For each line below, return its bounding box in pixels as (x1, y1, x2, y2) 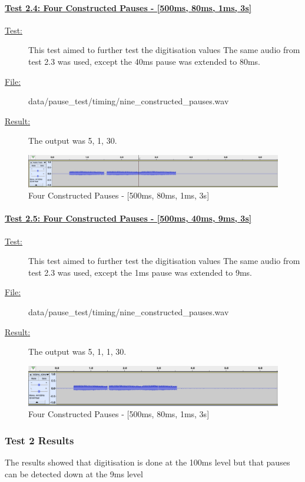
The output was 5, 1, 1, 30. (28, 345, 127, 358)
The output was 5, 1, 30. (28, 134, 117, 147)
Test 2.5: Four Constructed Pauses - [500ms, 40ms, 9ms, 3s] (5, 212, 252, 225)
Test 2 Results (5, 433, 74, 447)
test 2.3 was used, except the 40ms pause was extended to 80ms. (28, 55, 261, 67)
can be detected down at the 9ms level (5, 467, 143, 480)
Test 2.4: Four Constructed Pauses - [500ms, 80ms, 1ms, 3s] (5, 1, 252, 14)
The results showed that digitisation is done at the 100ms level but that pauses (5, 456, 290, 468)
